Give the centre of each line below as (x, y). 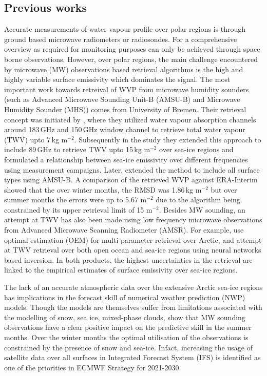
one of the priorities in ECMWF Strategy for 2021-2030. (93, 367)
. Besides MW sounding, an (202, 209)
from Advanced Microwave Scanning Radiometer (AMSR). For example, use (124, 230)
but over (224, 189)
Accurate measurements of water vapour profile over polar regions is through (125, 29)
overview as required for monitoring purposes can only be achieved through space (132, 49)
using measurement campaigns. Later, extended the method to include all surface (132, 169)
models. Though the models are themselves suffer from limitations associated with (133, 307)
